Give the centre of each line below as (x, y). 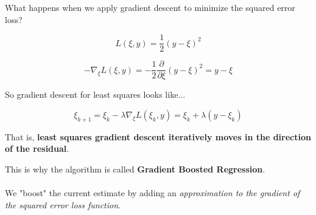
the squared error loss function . (63, 204)
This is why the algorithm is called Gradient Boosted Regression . (135, 169)
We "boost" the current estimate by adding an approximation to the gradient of (153, 193)
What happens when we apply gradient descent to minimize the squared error (150, 7)
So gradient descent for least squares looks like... (95, 94)
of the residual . (37, 148)
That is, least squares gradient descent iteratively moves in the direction (158, 136)
